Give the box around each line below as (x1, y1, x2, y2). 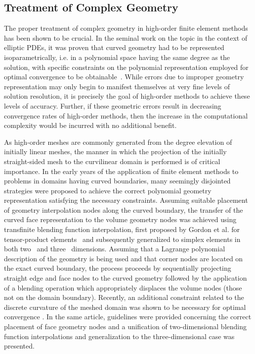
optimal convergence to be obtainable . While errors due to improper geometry (4, 71, 244, 82)
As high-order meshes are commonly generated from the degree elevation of (4, 136, 232, 147)
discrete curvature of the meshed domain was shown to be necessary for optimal (4, 301, 246, 312)
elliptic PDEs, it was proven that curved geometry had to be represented (4, 42, 224, 53)
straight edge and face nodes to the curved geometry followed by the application (4, 273, 247, 283)
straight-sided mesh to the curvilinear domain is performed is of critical (4, 156, 220, 166)
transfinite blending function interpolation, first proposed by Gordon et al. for (4, 224, 240, 235)
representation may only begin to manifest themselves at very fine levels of (4, 81, 230, 91)
